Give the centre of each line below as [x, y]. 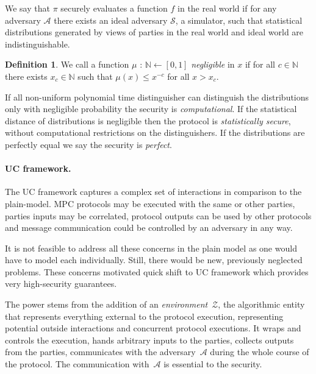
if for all [260, 64]
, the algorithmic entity [261, 304]
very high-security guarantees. [61, 284]
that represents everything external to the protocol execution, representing [144, 316]
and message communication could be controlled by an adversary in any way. [149, 228]
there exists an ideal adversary [111, 20]
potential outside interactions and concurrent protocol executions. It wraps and [153, 328]
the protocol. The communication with [77, 364]
